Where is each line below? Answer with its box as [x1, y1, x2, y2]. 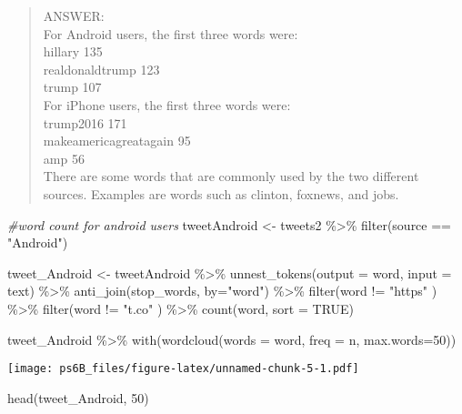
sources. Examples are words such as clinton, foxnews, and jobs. [43, 184, 399, 203]
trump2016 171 [43, 113, 127, 132]
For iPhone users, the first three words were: [43, 95, 291, 114]
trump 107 [43, 77, 102, 96]
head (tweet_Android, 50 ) [7, 388, 149, 407]
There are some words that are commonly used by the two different [43, 167, 419, 186]
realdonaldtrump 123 [43, 59, 160, 78]
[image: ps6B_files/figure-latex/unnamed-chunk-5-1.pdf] [7, 362, 359, 376]
